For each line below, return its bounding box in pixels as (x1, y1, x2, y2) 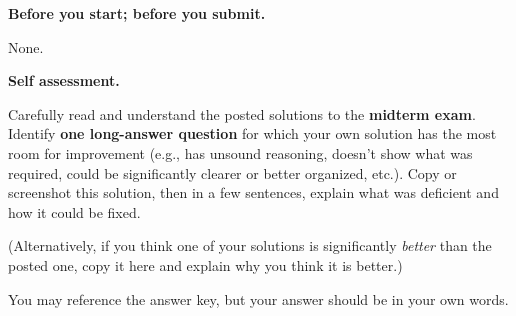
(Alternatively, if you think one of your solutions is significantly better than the (8, 235, 492, 256)
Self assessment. (8, 70, 120, 91)
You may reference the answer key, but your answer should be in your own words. (8, 288, 509, 309)
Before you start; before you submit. (8, 3, 266, 23)
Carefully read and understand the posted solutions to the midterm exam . (8, 103, 476, 124)
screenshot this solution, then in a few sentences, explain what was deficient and (8, 182, 499, 203)
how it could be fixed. (8, 201, 141, 222)
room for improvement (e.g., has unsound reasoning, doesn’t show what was (8, 142, 473, 163)
